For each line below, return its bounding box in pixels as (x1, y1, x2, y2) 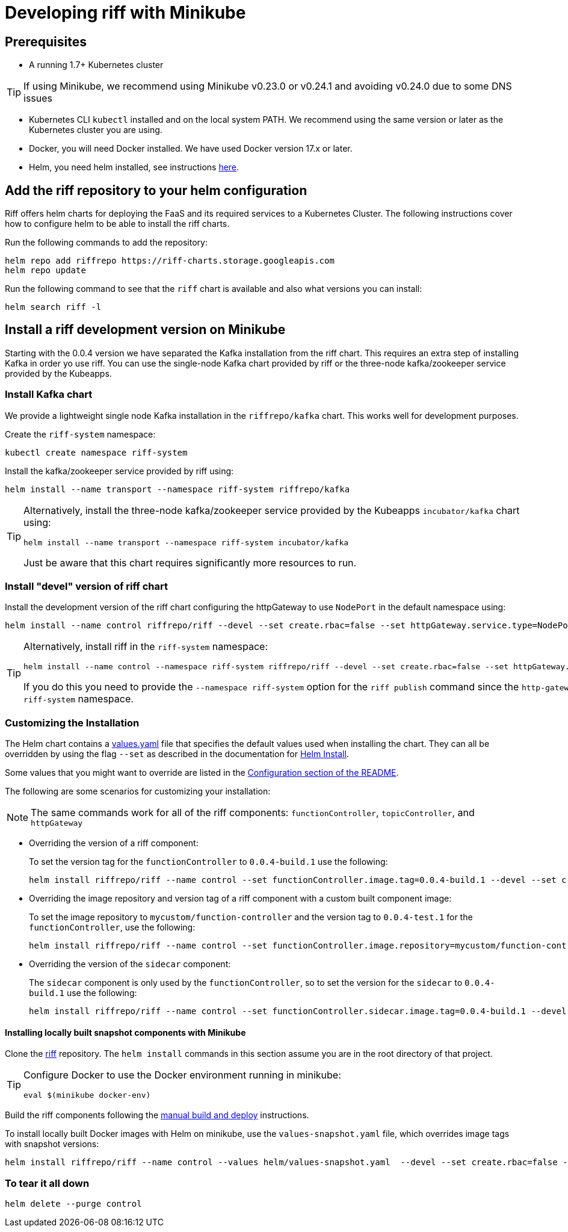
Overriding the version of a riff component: (29, 838, 199, 849)
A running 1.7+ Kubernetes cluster (29, 60, 164, 70)
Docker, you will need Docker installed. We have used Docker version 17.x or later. (29, 143, 353, 154)
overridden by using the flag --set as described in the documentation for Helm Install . (5, 749, 349, 760)
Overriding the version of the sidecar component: (29, 959, 231, 970)
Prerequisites (5, 34, 87, 49)
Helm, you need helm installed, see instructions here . (29, 162, 239, 173)
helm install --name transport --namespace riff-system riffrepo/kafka (5, 484, 350, 494)
